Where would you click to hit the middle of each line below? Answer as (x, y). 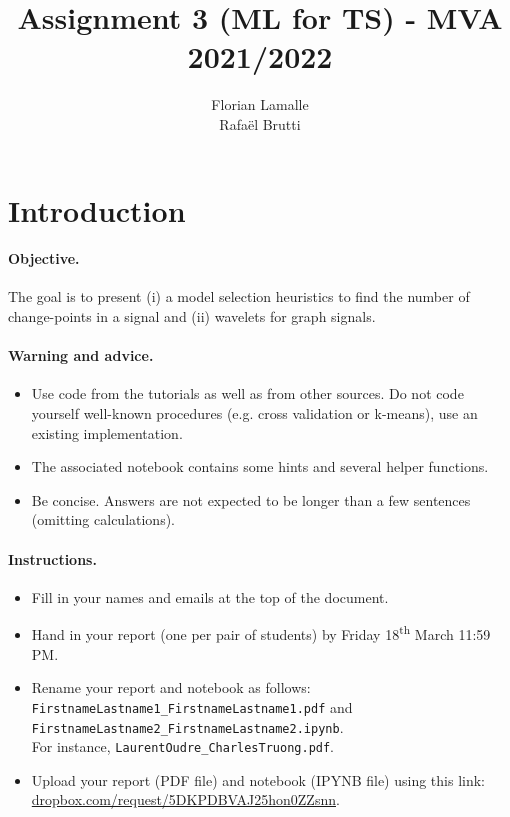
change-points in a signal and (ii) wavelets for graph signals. (192, 316)
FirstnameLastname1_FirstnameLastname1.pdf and (192, 706)
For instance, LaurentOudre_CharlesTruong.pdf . (183, 746)
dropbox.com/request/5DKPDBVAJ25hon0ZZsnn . (185, 799)
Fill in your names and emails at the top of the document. (210, 596)
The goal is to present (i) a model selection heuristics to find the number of (239, 296)
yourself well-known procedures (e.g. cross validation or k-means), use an (254, 413)
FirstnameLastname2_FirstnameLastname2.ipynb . (187, 726)
